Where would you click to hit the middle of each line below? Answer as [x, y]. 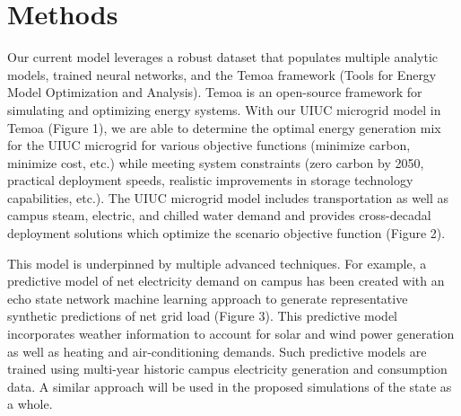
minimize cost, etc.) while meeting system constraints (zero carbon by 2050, [216, 162]
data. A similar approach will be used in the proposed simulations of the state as [230, 386]
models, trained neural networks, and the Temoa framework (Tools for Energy [222, 74]
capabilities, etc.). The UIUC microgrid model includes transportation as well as [228, 197]
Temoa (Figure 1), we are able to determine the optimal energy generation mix [224, 127]
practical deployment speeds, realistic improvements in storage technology [210, 180]
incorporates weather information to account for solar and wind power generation [231, 334]
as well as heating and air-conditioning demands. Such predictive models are [217, 351]
